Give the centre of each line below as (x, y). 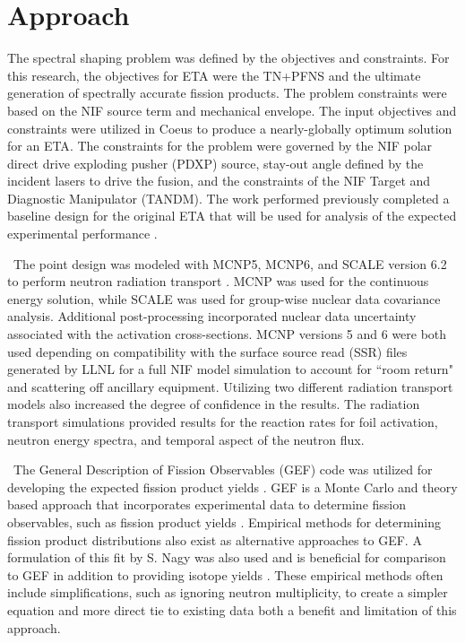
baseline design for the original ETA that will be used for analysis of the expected (232, 216)
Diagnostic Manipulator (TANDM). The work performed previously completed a (228, 198)
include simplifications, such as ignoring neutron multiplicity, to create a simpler (228, 592)
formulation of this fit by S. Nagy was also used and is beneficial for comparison (227, 557)
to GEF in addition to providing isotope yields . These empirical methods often (225, 574)
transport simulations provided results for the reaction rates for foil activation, (223, 421)
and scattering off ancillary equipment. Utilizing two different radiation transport (230, 386)
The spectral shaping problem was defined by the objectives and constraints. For (228, 58)
